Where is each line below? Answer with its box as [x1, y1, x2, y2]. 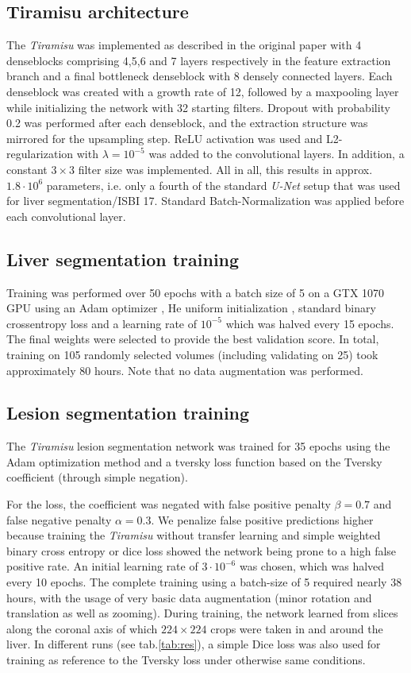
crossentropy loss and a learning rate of [6, 315, 198, 331]
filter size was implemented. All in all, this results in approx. [78, 161, 373, 177]
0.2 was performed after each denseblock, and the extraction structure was [6, 114, 368, 131]
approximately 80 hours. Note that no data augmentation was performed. [6, 362, 363, 378]
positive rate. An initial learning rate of [6, 558, 198, 574]
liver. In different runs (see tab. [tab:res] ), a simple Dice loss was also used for [6, 636, 381, 652]
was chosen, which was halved [239, 558, 385, 574]
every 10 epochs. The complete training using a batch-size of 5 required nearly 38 [6, 574, 402, 590]
